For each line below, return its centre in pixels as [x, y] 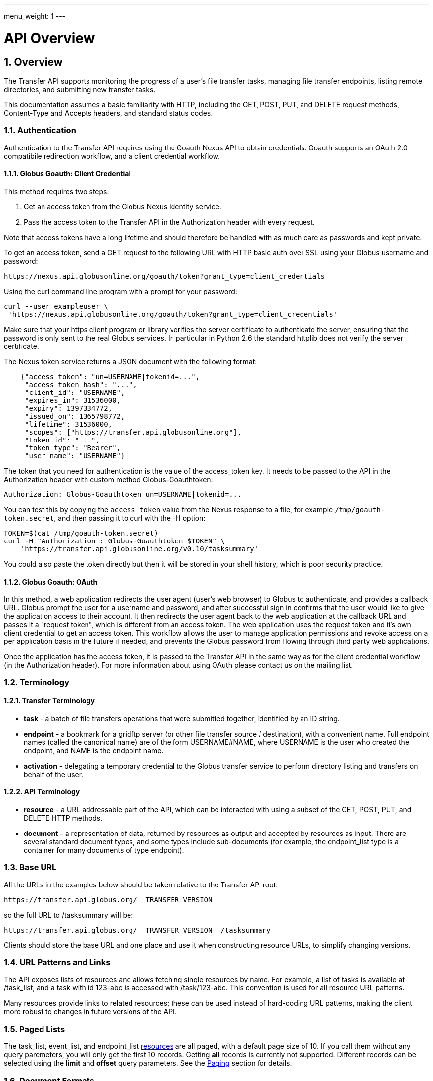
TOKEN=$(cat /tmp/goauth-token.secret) [81, 533]
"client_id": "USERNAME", [75, 392]
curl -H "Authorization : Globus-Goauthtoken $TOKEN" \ [114, 541]
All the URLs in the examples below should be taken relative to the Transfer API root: [141, 884]
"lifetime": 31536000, [69, 424]
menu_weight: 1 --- [35, 16]
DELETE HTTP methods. [63, 818]
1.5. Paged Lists [35, 1029]
